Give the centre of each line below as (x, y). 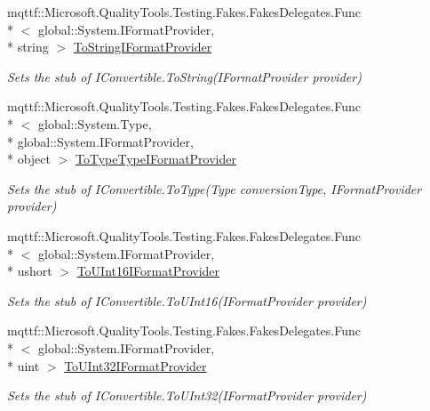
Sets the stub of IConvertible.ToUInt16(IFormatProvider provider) (187, 300)
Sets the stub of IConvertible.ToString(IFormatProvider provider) (184, 76)
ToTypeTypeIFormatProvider (156, 159)
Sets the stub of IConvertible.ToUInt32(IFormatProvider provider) (187, 395)
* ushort (30, 271)
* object (29, 159)
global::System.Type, (95, 123)
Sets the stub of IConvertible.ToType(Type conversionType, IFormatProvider (215, 188)
